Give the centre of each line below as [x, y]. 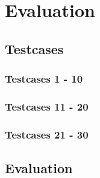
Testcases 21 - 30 [47, 134]
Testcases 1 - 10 [44, 79]
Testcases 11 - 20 [47, 106]
